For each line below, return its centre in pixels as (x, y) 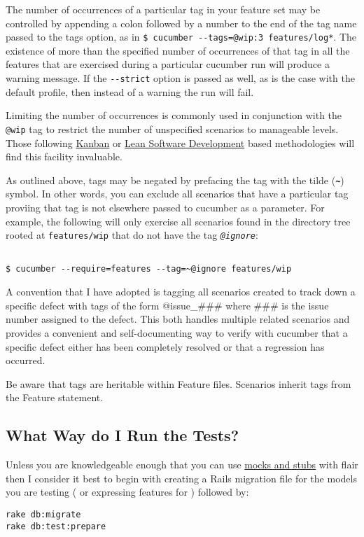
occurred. (26, 360)
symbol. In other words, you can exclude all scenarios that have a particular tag (177, 194)
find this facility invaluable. (64, 156)
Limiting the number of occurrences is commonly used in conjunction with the (174, 115)
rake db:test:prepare (56, 526)
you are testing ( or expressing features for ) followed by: (127, 492)
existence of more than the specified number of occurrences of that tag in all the (178, 50)
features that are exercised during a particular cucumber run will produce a (168, 64)
